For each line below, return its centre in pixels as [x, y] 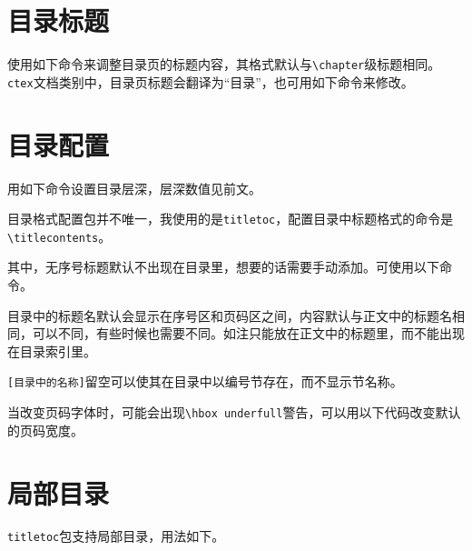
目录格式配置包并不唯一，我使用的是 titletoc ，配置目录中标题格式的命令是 [231, 219]
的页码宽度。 [45, 430]
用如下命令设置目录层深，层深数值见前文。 [134, 188]
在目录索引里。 [52, 351]
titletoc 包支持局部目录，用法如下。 [116, 536]
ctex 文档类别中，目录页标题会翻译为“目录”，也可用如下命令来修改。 [211, 81]
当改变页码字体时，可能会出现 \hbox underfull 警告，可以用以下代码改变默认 [234, 412]
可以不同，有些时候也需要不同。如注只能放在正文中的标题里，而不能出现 [248, 333]
